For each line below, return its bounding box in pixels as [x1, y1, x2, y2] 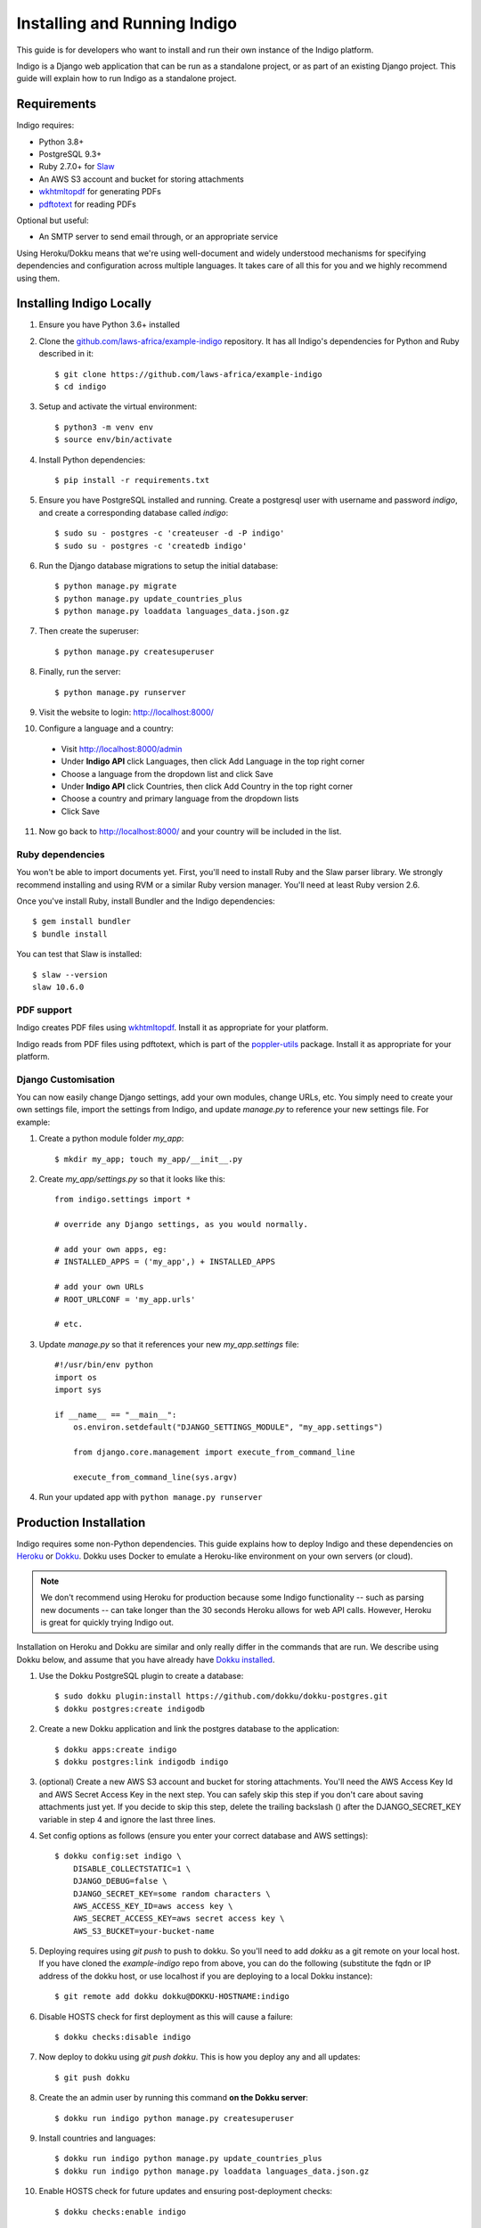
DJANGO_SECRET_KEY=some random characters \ [72, 1888, 271, 1898]
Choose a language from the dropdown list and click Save [61, 768, 273, 779]
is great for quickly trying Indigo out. [40, 1617, 174, 1627]
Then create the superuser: [38, 626, 140, 636]
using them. [16, 273, 61, 283]
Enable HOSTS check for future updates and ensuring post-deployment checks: [38, 2186, 333, 2197]
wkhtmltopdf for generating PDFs [38, 186, 162, 197]
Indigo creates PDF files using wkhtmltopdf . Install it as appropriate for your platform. [16, 1022, 329, 1033]
